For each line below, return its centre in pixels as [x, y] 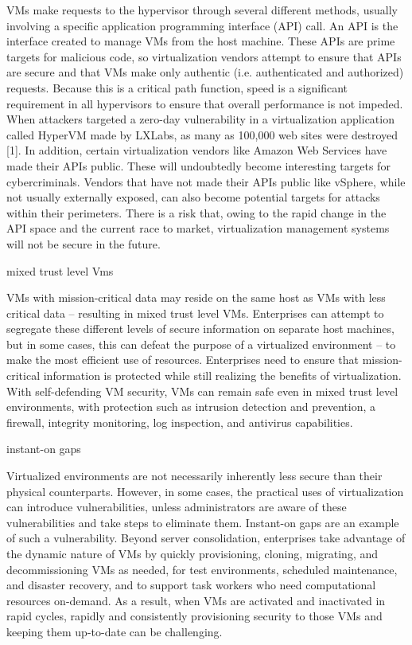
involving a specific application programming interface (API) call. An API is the [202, 25]
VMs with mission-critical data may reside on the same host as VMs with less [196, 297]
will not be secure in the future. [84, 243]
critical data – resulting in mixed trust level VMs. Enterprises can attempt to [195, 313]
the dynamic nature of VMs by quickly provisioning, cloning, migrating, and [192, 553]
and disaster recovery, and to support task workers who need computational [191, 585]
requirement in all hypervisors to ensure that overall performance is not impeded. [205, 103]
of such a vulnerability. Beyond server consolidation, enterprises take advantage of [206, 538]
